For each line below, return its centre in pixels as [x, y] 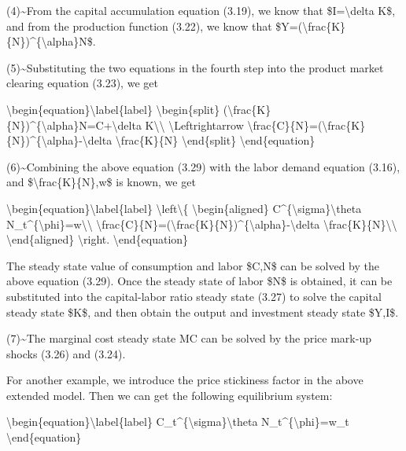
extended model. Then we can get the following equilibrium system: [170, 395]
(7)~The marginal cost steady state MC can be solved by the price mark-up [189, 338]
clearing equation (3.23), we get [82, 83]
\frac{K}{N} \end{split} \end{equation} [215, 140]
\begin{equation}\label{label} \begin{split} [113, 109]
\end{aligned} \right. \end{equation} [98, 239]
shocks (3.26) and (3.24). [66, 353]
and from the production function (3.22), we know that [139, 26]
